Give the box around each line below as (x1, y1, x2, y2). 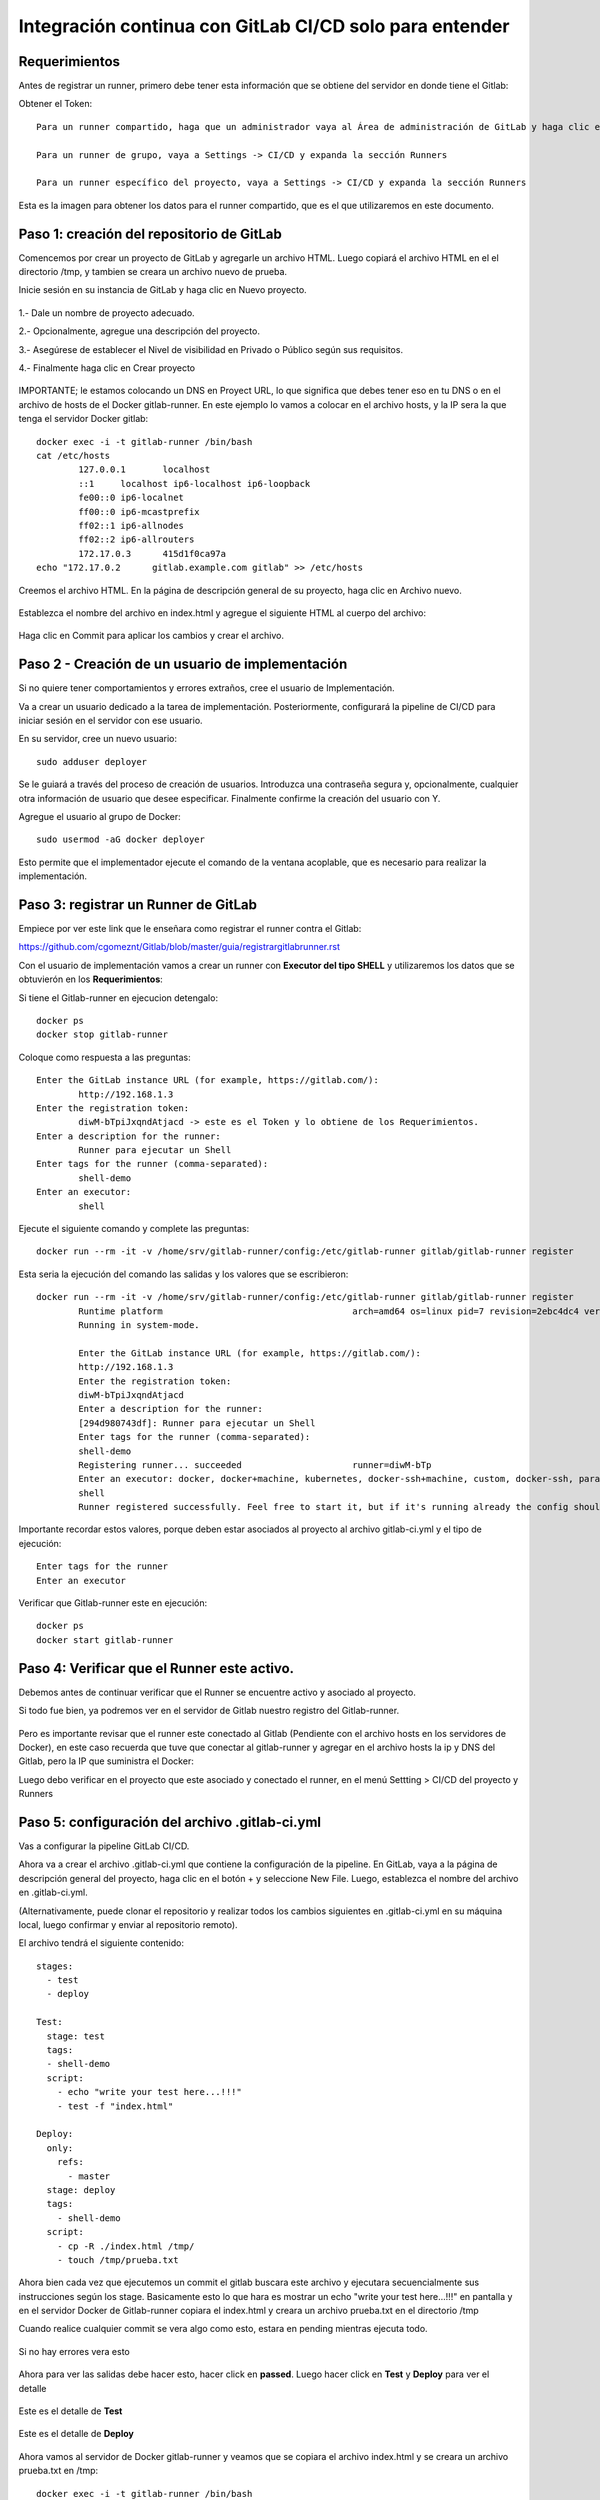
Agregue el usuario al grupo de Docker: (18, 810, 182, 822)
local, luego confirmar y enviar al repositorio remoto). (18, 1918, 239, 1930)
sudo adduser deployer (36, 756, 148, 767)
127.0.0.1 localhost (78, 464, 211, 475)
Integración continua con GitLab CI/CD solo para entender (18, 15, 510, 37)
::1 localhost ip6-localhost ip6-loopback (78, 478, 311, 489)
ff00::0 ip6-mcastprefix (78, 506, 200, 517)
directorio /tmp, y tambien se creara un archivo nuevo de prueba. (18, 266, 288, 278)
